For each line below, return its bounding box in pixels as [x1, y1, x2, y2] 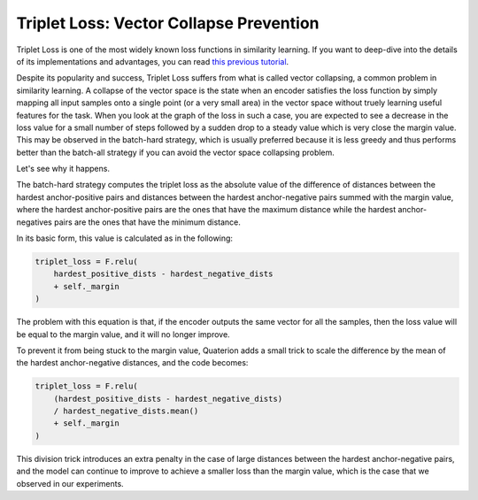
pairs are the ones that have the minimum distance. [53, 217, 241, 227]
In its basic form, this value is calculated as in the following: [16, 233, 234, 243]
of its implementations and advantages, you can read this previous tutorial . [16, 56, 289, 66]
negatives [16, 217, 52, 227]
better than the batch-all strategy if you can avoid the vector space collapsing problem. [16, 147, 335, 158]
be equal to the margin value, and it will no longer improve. [16, 328, 230, 340]
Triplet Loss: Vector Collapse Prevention [16, 13, 320, 33]
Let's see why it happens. [16, 164, 111, 174]
